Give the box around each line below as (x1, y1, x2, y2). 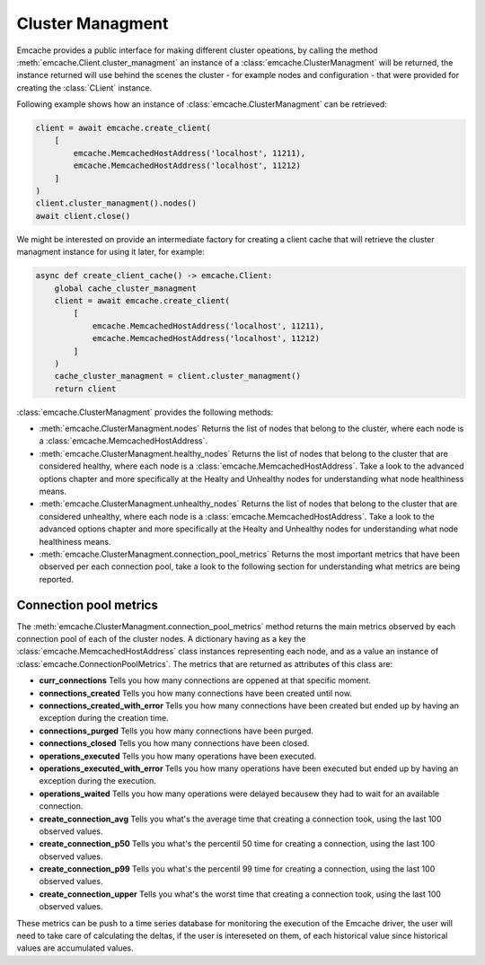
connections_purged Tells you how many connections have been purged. (39, 725, 314, 736)
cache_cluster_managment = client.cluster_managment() (54, 371, 301, 382)
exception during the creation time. (39, 713, 170, 724)
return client (54, 383, 117, 394)
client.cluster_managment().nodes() (35, 198, 198, 208)
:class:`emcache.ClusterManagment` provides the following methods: (16, 407, 274, 417)
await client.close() (35, 211, 131, 221)
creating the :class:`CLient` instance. (16, 82, 153, 93)
